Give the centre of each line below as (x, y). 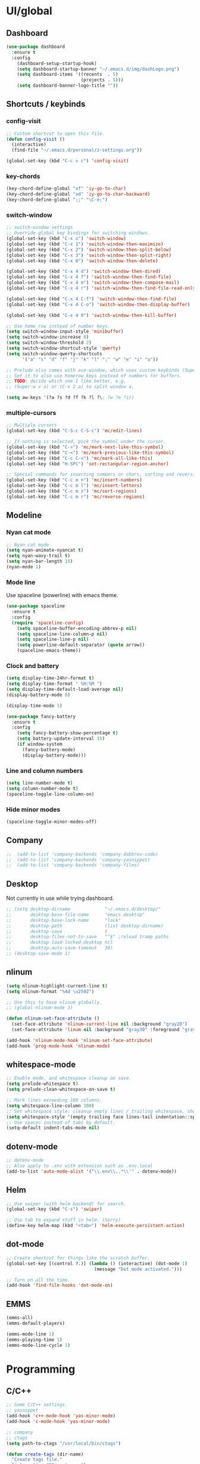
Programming (41, 1369)
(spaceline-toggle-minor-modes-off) (51, 822)
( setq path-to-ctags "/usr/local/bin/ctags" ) (63, 1443)
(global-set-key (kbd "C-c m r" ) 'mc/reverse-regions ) (76, 497)
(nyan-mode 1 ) (24, 567)
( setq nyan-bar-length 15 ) (40, 562)
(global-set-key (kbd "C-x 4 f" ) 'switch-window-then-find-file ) (89, 277)
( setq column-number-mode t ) (42, 788)
